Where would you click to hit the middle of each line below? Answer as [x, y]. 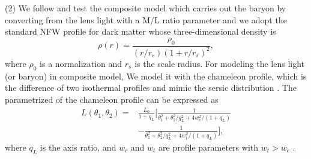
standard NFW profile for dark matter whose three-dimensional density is [140, 31]
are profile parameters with [208, 147]
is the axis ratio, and [78, 147]
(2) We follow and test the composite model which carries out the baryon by [146, 8]
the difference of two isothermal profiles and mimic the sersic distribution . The [151, 88]
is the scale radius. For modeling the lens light [220, 63]
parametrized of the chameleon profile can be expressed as [112, 99]
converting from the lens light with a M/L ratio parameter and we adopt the [146, 19]
